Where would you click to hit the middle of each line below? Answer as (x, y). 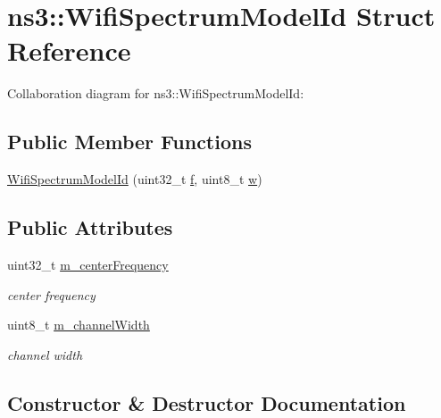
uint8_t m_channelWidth (79, 325)
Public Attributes (90, 227)
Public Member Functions (129, 142)
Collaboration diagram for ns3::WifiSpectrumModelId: (156, 93)
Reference (69, 50)
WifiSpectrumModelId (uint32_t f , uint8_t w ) (135, 179)
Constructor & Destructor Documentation (207, 402)
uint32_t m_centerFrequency (88, 264)
